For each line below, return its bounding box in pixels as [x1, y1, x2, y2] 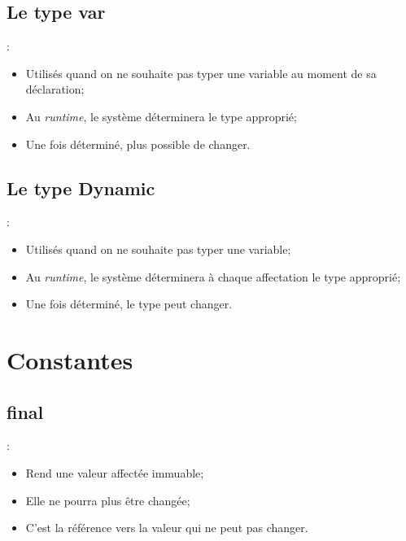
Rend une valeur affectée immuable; [25, 464, 204, 481]
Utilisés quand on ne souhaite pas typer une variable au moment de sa [25, 64, 377, 81]
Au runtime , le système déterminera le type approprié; [25, 107, 297, 124]
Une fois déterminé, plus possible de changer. [25, 135, 251, 152]
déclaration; [25, 81, 85, 98]
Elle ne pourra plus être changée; [25, 491, 190, 508]
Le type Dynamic [7, 175, 155, 200]
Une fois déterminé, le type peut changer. [25, 295, 233, 312]
